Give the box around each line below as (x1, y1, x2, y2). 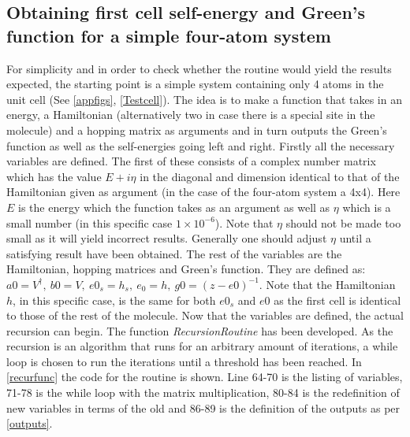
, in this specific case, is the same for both (13, 291, 216, 308)
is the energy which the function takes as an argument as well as (18, 198, 330, 215)
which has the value (6, 168, 102, 184)
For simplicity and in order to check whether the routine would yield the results (6, 60, 392, 76)
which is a (342, 198, 391, 215)
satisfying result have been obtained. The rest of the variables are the (6, 245, 342, 261)
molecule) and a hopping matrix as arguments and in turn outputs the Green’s (6, 121, 387, 138)
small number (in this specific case (6, 214, 173, 231)
